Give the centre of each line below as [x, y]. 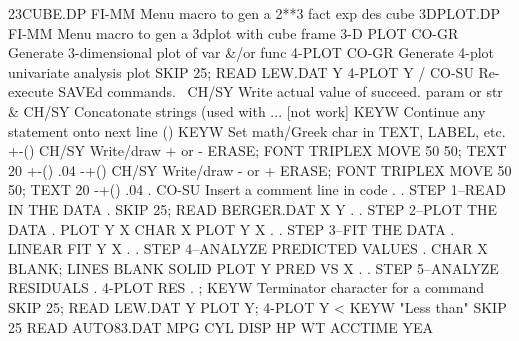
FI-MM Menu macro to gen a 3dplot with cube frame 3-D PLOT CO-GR [233, 32]
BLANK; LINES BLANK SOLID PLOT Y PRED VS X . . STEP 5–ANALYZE [253, 267]
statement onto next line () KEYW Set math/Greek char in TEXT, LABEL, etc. [257, 130]
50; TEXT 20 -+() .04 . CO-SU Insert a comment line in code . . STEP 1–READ [257, 189]
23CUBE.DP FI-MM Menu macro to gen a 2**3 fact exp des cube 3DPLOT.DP [254, 13]
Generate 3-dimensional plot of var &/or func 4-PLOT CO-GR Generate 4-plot [251, 52]
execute [31, 91]
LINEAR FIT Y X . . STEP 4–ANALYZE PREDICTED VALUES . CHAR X [248, 248]
